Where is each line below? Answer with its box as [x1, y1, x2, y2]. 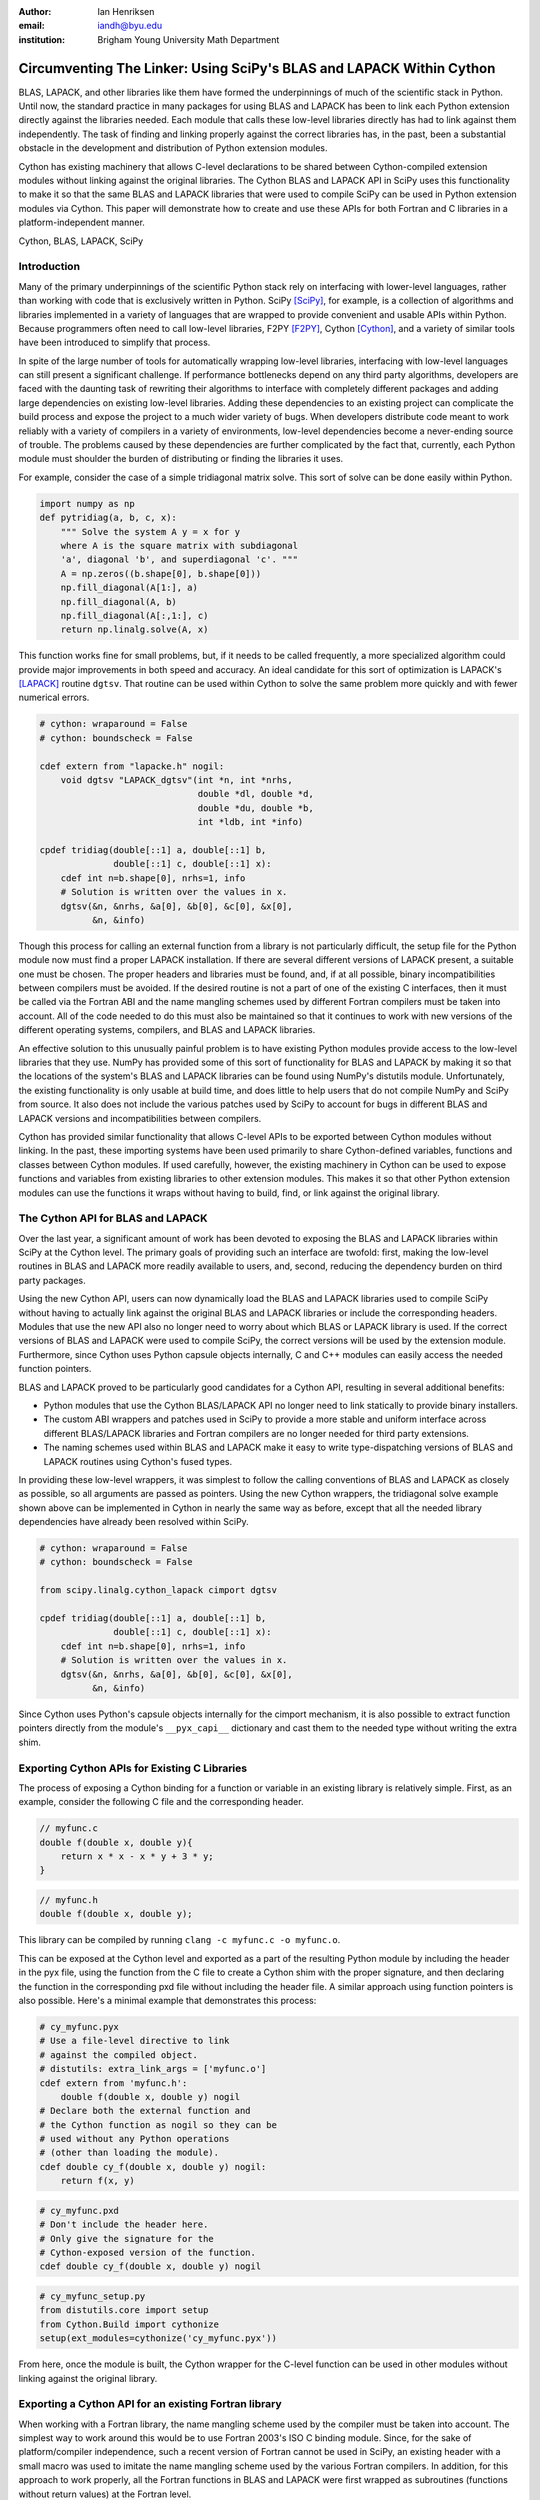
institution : [18, 33, 66, 45]
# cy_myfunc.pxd [39, 2205, 120, 2216]
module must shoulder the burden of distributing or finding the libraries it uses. [18, 453, 344, 465]
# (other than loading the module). [39, 2147, 220, 2159]
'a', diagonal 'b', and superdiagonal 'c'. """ [60, 554, 299, 565]
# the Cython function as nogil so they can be [39, 2119, 277, 2130]
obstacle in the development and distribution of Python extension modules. [18, 142, 328, 154]
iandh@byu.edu [97, 20, 163, 32]
